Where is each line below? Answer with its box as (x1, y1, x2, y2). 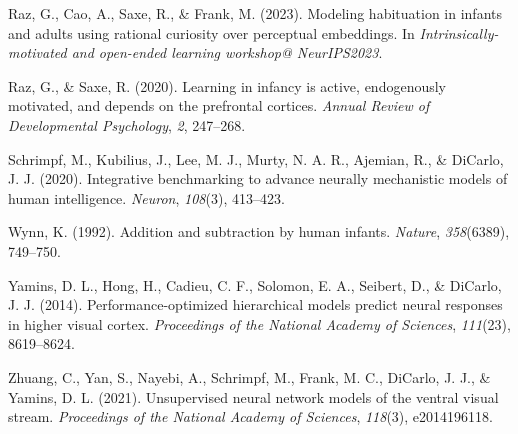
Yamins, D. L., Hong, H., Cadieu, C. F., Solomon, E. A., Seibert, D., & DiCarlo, (8, 274, 502, 295)
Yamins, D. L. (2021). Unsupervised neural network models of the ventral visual (8, 386, 499, 407)
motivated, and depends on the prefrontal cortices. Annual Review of (8, 95, 430, 116)
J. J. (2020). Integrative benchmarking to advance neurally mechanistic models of (8, 168, 508, 189)
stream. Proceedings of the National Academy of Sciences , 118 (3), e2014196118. (8, 406, 493, 427)
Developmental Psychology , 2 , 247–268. (8, 114, 246, 135)
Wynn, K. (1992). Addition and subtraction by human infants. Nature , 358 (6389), (8, 221, 510, 242)
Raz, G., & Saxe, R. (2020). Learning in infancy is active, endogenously (8, 75, 447, 96)
